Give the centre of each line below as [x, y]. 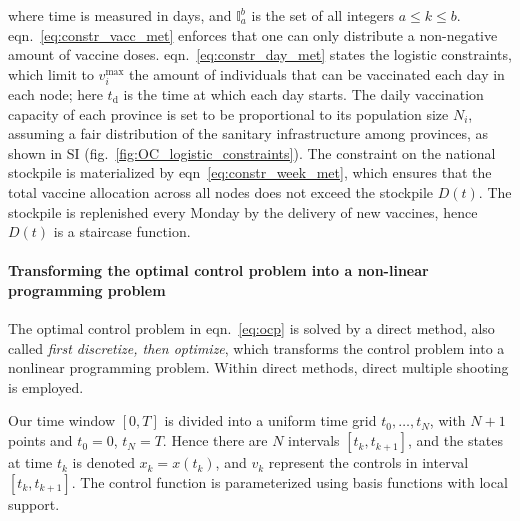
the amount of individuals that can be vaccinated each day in [317, 73]
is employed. [46, 386]
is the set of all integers [323, 15]
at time [30, 462]
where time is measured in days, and [120, 15]
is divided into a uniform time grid [270, 420]
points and [40, 440]
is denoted [103, 462]
